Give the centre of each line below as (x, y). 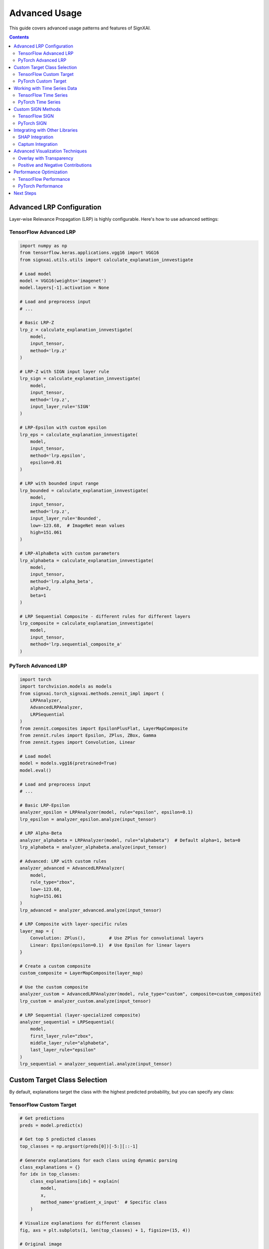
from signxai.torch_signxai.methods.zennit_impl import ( (92, 693)
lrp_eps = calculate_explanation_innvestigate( (79, 434)
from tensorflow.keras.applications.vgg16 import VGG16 (89, 253)
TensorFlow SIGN (36, 116)
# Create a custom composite (55, 966)
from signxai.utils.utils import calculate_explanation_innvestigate (106, 260)
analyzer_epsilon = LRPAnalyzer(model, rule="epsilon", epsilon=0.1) (106, 812)
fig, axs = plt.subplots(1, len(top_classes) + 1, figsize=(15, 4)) (105, 1230)
